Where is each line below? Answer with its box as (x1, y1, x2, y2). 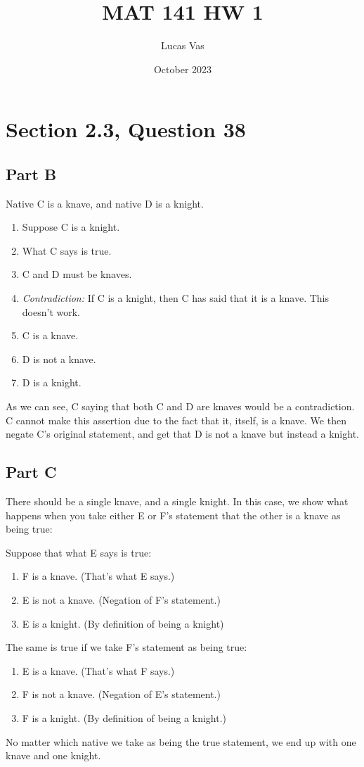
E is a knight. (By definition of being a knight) (22, 616, 224, 630)
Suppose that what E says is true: (6, 545, 152, 559)
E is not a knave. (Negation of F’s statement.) (22, 592, 221, 607)
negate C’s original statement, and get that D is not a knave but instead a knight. (6, 426, 359, 441)
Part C (6, 461, 57, 483)
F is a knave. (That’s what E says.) (22, 569, 175, 583)
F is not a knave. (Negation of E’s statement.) (22, 687, 221, 702)
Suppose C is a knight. (22, 220, 120, 234)
